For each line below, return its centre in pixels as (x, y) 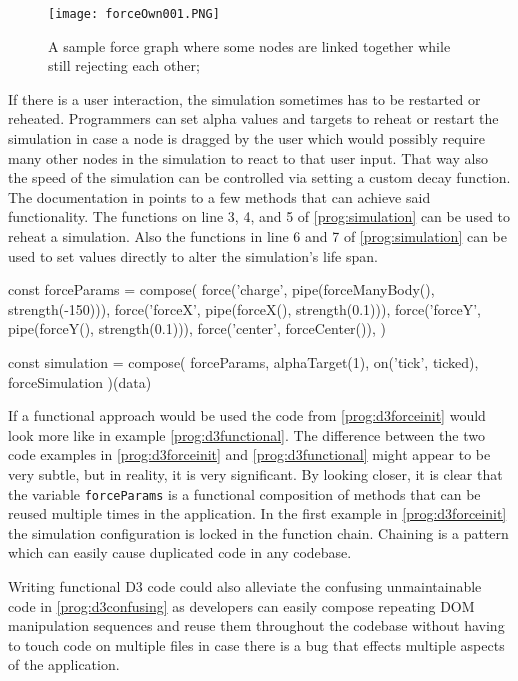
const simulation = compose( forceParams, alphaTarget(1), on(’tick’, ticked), (243, 361)
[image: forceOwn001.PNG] (134, 14)
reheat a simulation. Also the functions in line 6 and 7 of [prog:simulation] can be (257, 236)
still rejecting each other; (124, 65)
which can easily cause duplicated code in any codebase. (180, 552)
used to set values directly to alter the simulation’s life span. (193, 255)
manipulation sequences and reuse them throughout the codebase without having (256, 625)
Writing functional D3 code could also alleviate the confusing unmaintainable (245, 585)
